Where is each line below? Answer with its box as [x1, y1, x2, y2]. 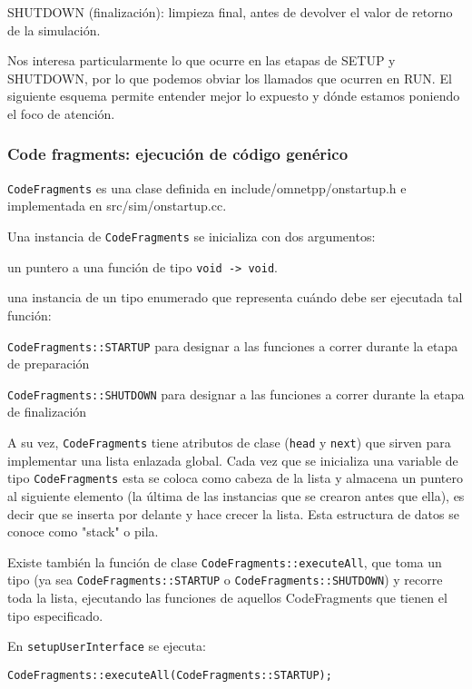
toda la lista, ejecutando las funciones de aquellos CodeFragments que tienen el [7, 588, 447, 607]
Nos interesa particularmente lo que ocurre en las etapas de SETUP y [7, 51, 396, 70]
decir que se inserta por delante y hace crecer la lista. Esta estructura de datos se [7, 504, 459, 523]
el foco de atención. [7, 103, 115, 123]
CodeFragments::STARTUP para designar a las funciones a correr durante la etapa [7, 336, 458, 355]
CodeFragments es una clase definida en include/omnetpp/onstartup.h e [7, 178, 407, 197]
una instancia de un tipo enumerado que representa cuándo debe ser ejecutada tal [7, 288, 463, 307]
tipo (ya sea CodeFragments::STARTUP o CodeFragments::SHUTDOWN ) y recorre [7, 570, 443, 589]
